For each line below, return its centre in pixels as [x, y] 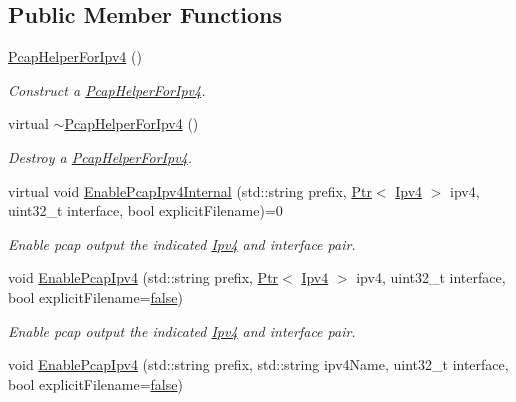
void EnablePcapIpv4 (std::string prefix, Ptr [143, 277]
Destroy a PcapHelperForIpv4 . [100, 156]
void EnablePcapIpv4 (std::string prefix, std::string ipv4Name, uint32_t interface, [258, 364]
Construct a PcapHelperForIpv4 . [107, 89]
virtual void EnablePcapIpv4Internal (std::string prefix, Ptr [190, 190]
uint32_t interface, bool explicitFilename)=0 [145, 210]
